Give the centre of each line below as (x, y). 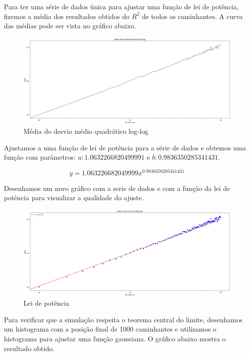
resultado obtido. (29, 348)
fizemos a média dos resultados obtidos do (67, 16)
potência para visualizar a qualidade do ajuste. (74, 198)
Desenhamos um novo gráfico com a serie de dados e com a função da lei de (117, 188)
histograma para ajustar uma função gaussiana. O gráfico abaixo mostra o (115, 339)
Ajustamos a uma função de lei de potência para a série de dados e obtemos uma (125, 147)
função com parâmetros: (40, 157)
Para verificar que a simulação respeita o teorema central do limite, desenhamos (123, 319)
